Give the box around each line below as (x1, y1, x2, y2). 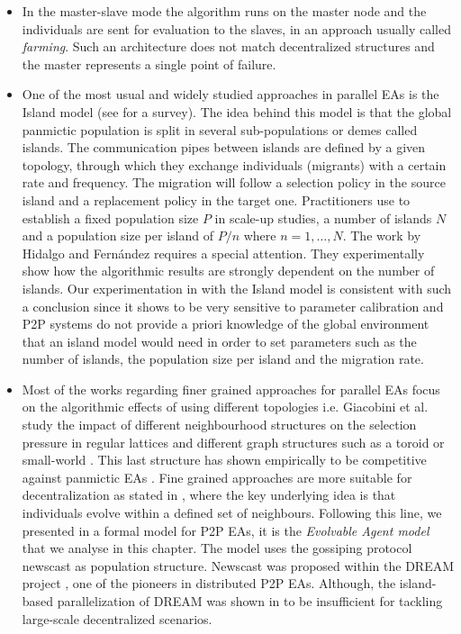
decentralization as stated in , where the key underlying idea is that (22, 485, 396, 504)
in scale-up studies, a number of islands (214, 208, 432, 227)
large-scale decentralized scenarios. (22, 609, 212, 628)
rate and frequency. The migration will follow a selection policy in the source (22, 173, 446, 192)
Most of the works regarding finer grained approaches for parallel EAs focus (22, 379, 440, 398)
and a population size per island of (22, 226, 213, 245)
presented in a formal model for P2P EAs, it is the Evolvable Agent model (22, 521, 429, 539)
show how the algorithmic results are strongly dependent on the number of (22, 261, 435, 280)
